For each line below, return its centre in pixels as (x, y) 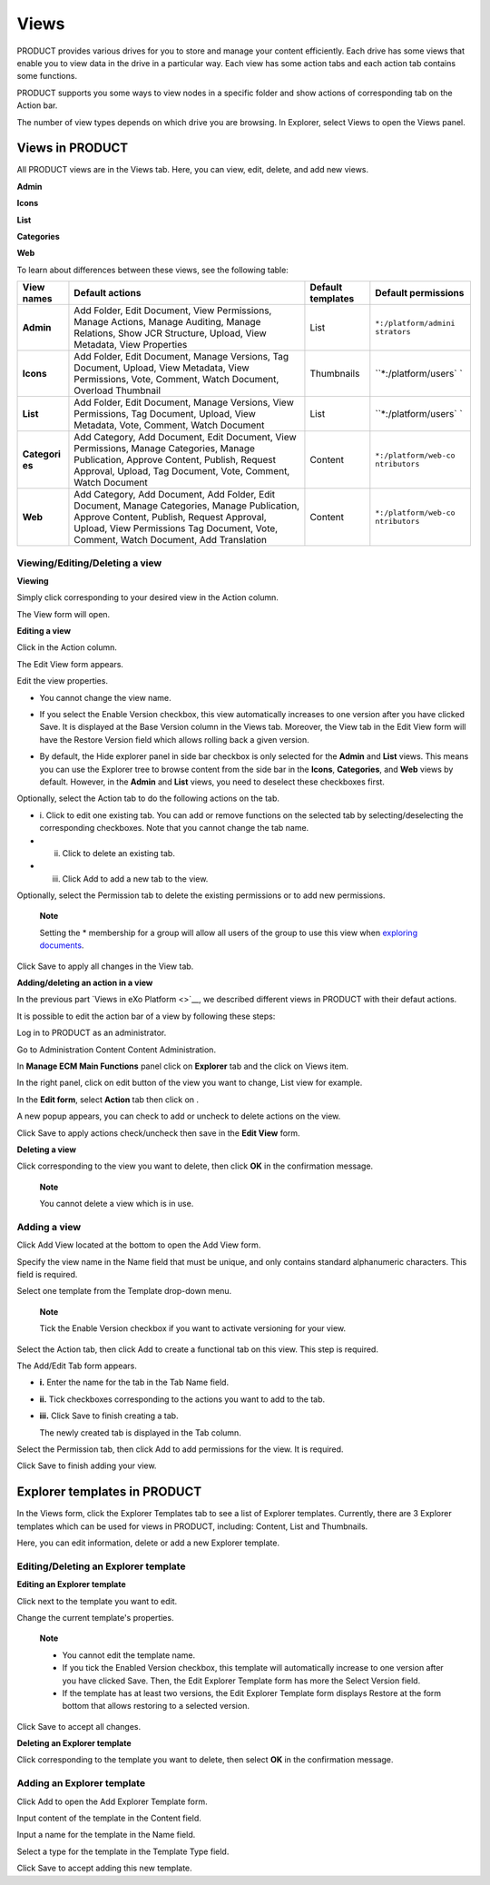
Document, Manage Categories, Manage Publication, (186, 506)
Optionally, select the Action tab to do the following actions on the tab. (148, 798)
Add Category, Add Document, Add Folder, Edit (175, 495)
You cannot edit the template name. (128, 1655)
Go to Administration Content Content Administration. (117, 1050)
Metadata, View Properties (131, 345)
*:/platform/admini (415, 324)
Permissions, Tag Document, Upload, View (165, 414)
